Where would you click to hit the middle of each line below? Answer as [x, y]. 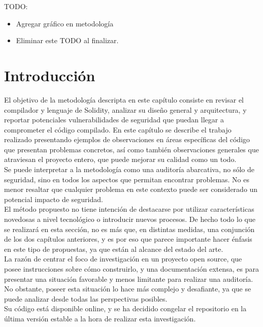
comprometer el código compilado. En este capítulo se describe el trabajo [118, 129]
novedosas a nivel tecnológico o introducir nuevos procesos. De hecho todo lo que [130, 219]
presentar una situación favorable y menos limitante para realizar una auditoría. [129, 279]
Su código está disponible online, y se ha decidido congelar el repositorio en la [125, 308]
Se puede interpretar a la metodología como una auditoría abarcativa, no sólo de [129, 169]
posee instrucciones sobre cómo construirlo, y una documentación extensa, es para [131, 269]
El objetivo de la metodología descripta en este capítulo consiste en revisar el [124, 99]
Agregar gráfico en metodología [65, 23]
